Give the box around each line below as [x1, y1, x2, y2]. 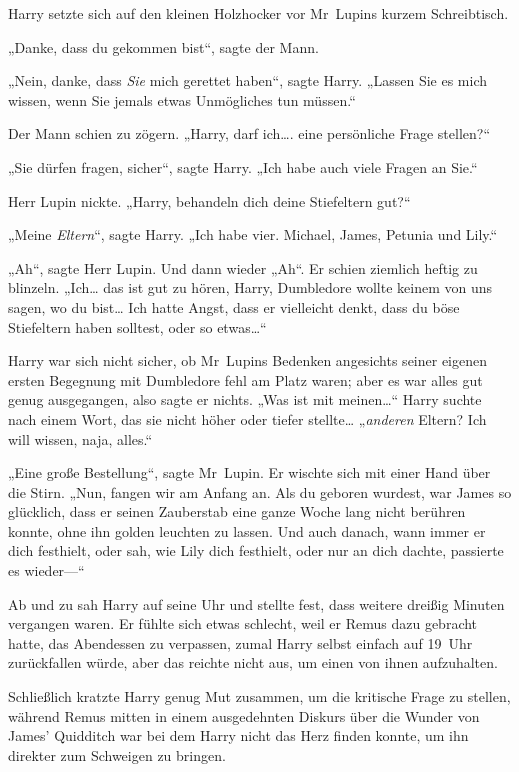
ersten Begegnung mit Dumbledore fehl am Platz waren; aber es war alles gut [8, 369, 483, 390]
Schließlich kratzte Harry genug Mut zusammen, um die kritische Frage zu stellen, [8, 686, 511, 707]
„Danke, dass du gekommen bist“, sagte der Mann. [8, 36, 319, 57]
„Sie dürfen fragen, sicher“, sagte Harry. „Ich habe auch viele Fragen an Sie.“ [8, 156, 478, 177]
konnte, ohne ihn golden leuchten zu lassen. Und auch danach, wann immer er [8, 520, 486, 541]
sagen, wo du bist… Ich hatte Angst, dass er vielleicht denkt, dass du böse [8, 296, 460, 317]
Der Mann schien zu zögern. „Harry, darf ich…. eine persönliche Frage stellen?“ [8, 123, 490, 144]
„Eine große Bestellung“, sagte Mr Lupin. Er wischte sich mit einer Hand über [8, 462, 491, 483]
